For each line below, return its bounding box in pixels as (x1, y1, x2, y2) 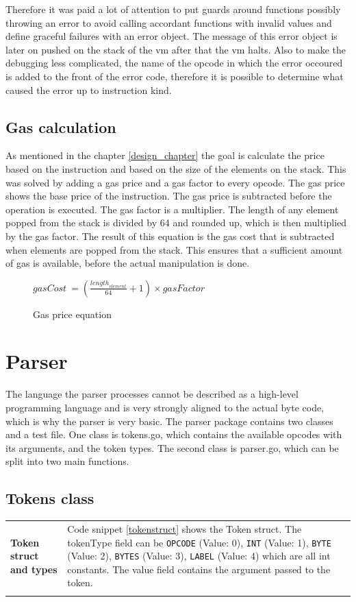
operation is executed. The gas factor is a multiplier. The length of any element (5, 202, 339, 216)
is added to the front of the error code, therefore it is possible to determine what (5, 69, 344, 83)
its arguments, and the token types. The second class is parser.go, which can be (5, 440, 339, 455)
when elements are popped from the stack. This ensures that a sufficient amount (5, 242, 343, 256)
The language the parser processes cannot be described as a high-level (5, 387, 298, 401)
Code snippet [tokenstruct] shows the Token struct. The (67, 521, 302, 535)
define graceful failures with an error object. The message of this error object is (5, 29, 338, 43)
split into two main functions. (5, 454, 129, 468)
